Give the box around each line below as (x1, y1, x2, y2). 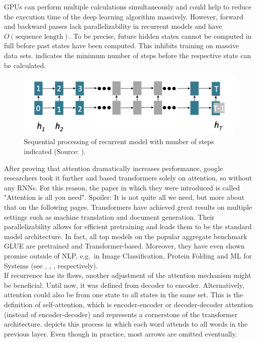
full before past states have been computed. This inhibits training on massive (4, 40, 239, 51)
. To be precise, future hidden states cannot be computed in (69, 30, 252, 41)
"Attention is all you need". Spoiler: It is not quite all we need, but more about (4, 192, 245, 202)
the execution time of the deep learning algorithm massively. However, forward (4, 11, 244, 21)
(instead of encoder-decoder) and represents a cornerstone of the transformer (4, 309, 238, 319)
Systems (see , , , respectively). (4, 260, 98, 270)
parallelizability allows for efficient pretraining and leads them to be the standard (4, 221, 252, 232)
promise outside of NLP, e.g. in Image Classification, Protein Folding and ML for (4, 250, 252, 260)
